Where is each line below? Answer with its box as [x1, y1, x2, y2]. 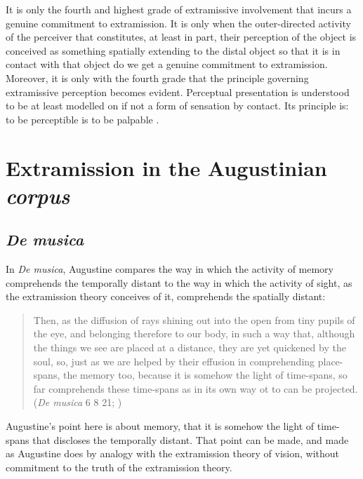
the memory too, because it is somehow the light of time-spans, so [62, 367, 348, 382]
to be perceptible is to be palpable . [6, 112, 159, 126]
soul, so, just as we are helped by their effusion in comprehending [33, 353, 315, 368]
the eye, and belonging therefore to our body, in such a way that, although [33, 326, 355, 341]
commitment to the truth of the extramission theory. [6, 459, 232, 474]
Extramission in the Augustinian [6, 153, 327, 182]
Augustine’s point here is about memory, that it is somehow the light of [6, 419, 315, 433]
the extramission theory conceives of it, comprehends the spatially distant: [6, 289, 326, 304]
